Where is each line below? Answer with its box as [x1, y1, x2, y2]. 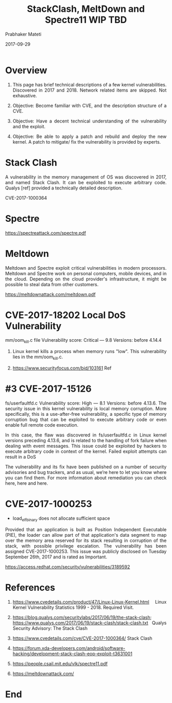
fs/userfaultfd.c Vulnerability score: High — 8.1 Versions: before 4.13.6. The [5, 400, 167, 406]
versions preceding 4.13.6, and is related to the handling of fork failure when [5, 437, 167, 443]
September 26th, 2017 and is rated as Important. [5, 554, 107, 560]
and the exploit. [12, 123, 46, 129]
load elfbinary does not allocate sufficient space [12, 515, 111, 522]
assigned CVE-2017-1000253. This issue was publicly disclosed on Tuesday [5, 548, 167, 554]
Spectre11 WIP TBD [45, 14, 127, 26]
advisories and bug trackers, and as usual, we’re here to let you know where [5, 469, 167, 475]
